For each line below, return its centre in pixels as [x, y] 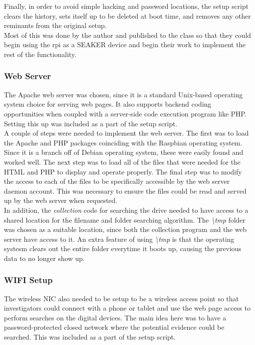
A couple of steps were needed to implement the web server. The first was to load [126, 133]
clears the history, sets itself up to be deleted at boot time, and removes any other [127, 15]
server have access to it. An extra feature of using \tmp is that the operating [119, 239]
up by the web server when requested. [61, 200]
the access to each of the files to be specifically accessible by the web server [117, 181]
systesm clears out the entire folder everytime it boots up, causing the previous [123, 248]
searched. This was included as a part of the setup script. [90, 337]
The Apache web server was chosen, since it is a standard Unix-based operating [123, 94]
